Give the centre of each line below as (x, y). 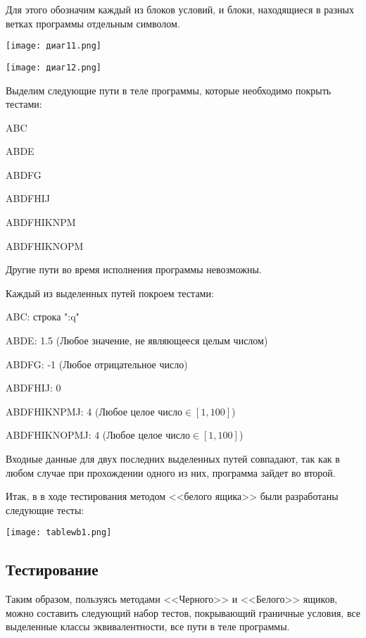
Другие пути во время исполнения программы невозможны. (134, 269)
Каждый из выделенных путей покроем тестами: (110, 293)
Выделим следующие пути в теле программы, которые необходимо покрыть (169, 90)
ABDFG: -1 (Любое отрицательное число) (97, 364)
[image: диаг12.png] (54, 67)
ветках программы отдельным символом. (93, 23)
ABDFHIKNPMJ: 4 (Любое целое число (94, 411)
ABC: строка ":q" (43, 317)
